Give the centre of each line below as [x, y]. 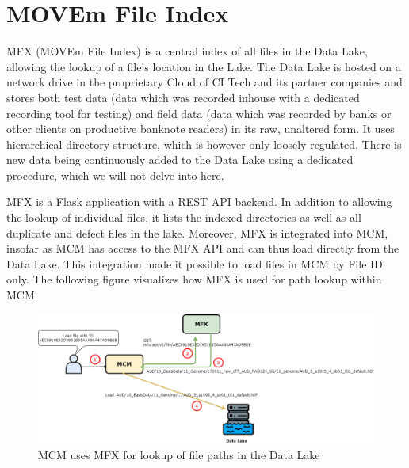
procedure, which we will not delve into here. [115, 175]
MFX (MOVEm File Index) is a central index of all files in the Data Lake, [187, 51]
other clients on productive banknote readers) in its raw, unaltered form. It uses [201, 129]
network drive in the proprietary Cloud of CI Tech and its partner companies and [204, 82]
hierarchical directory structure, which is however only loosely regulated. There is [204, 144]
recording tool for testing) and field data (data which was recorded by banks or [199, 113]
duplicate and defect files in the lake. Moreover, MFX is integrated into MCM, [197, 232]
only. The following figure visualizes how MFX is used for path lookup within [194, 279]
